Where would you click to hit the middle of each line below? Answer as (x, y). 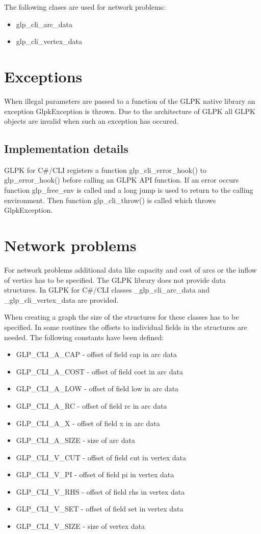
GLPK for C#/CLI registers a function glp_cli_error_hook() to (105, 170)
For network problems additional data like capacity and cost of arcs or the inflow (130, 269)
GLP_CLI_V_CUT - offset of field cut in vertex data (101, 457)
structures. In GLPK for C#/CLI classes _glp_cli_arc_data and (107, 290)
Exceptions (43, 76)
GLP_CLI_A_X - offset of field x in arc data (88, 423)
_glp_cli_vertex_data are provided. (61, 299)
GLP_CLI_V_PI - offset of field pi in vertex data (95, 474)
